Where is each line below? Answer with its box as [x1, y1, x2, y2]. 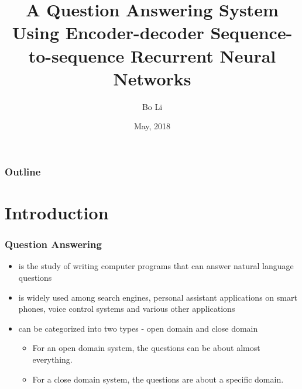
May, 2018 [133, 120, 171, 132]
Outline [5, 164, 41, 178]
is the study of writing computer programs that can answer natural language [18, 260, 294, 272]
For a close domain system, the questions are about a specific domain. [32, 373, 284, 385]
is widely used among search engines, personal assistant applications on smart [18, 291, 297, 303]
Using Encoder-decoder [12, 20, 204, 44]
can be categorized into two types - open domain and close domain [18, 322, 258, 334]
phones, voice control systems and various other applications [18, 302, 235, 315]
